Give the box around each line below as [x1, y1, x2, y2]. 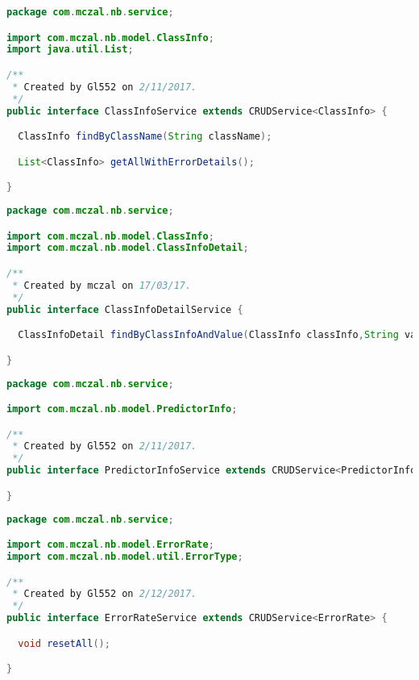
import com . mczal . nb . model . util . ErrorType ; [6, 551, 243, 563]
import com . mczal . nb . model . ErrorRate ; [6, 539, 214, 551]
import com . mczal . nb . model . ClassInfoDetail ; [6, 242, 249, 254]
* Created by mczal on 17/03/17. [12, 279, 192, 291]
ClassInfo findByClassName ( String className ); [18, 131, 272, 143]
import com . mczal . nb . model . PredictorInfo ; [6, 403, 238, 415]
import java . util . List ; [6, 44, 134, 56]
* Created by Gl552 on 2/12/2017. [12, 588, 197, 600]
